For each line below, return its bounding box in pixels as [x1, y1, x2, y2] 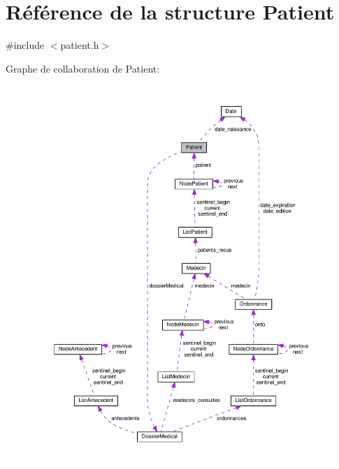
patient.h [60, 38, 99, 52]
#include [6, 38, 45, 52]
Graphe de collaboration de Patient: [6, 61, 160, 75]
